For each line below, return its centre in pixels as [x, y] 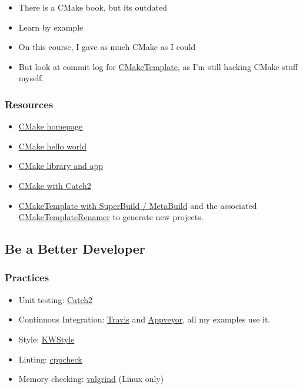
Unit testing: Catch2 [56, 299]
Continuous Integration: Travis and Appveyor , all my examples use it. [144, 319]
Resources [29, 104]
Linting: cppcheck [50, 359]
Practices [27, 277]
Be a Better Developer [75, 249]
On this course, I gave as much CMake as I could [107, 47]
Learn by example [51, 27]
